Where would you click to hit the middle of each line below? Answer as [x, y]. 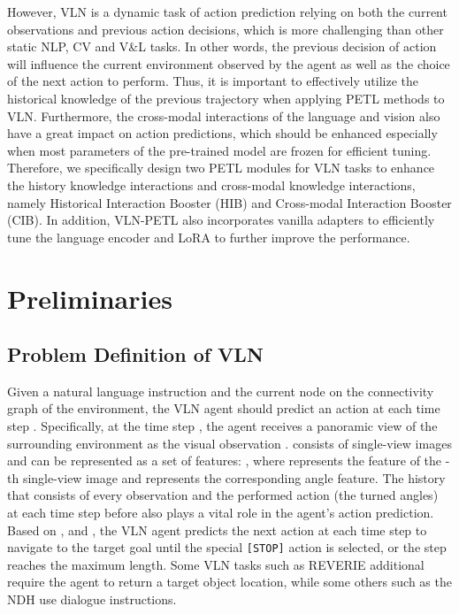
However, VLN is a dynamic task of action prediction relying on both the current [227, 12]
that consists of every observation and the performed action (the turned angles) [223, 495]
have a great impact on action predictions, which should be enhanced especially [222, 133]
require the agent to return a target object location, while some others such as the [229, 582]
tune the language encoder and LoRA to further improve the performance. [209, 237]
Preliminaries [90, 298]
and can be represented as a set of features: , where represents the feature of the [225, 460]
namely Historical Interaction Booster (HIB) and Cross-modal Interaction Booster [229, 202]
